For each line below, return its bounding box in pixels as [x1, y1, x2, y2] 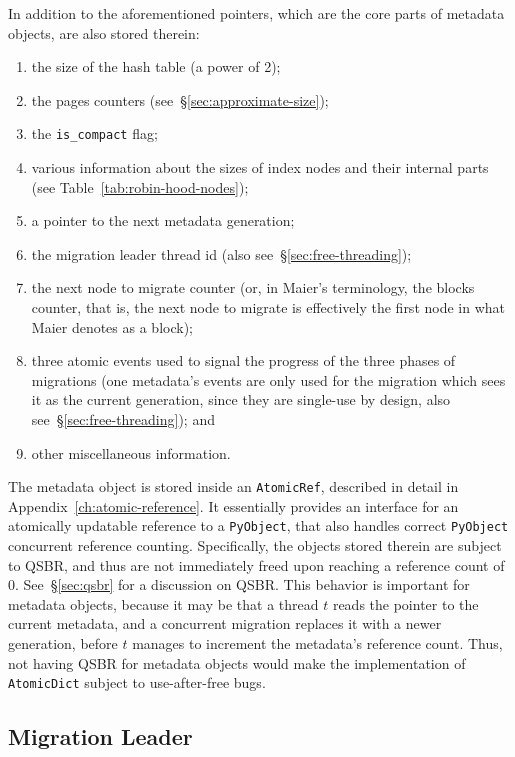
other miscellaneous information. [31, 442, 231, 463]
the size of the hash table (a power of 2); [31, 56, 281, 77]
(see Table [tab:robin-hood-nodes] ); [31, 176, 249, 197]
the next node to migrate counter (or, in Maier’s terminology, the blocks [31, 277, 475, 298]
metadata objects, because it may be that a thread [8, 593, 319, 614]
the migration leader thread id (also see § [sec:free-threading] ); [31, 243, 412, 264]
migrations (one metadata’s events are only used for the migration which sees [31, 369, 506, 390]
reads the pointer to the [332, 593, 479, 614]
